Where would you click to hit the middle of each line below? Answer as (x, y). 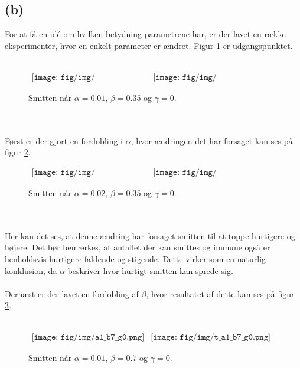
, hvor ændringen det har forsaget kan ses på (212, 140)
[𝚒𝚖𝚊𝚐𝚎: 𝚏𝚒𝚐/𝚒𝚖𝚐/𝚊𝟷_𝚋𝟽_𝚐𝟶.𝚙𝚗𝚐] (88, 337)
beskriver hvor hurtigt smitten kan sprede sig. (150, 270)
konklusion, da (31, 270)
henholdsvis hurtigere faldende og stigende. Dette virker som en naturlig (136, 258)
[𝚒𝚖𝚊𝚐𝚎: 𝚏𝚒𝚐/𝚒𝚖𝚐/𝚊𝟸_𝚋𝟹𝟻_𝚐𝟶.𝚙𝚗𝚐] (63, 172)
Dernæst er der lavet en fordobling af (72, 293)
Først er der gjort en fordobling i (64, 140)
